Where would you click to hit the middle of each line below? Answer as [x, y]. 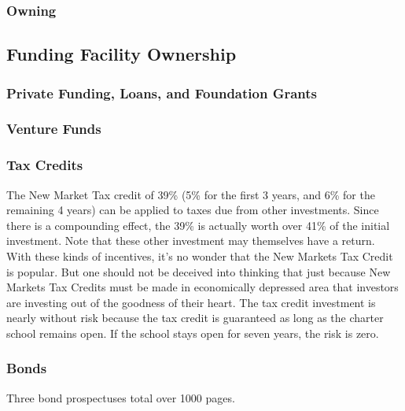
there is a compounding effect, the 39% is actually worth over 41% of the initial [198, 225]
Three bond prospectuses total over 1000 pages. [121, 397]
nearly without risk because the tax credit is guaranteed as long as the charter [195, 318]
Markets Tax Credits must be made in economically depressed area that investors [202, 287]
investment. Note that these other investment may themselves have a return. [191, 241]
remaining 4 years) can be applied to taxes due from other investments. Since [193, 210]
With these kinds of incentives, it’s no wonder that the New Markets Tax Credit [200, 255]
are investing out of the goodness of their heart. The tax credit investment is [191, 302]
